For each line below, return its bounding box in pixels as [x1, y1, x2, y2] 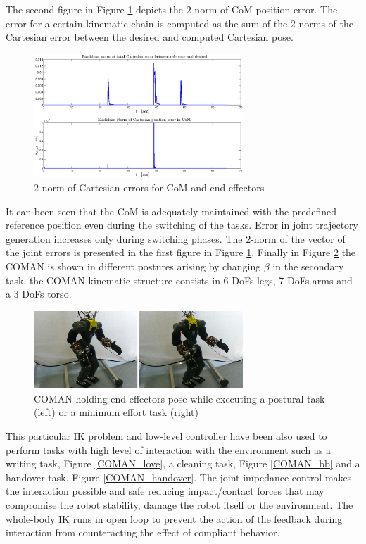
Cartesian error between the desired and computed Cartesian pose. [6, 30, 294, 44]
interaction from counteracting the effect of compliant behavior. [6, 525, 280, 540]
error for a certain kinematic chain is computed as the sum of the [6, 15, 288, 30]
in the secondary [272, 258, 344, 273]
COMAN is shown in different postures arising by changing [6, 258, 261, 273]
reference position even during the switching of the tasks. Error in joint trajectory [6, 217, 358, 232]
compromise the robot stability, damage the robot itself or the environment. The [6, 497, 353, 512]
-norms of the [295, 15, 354, 30]
